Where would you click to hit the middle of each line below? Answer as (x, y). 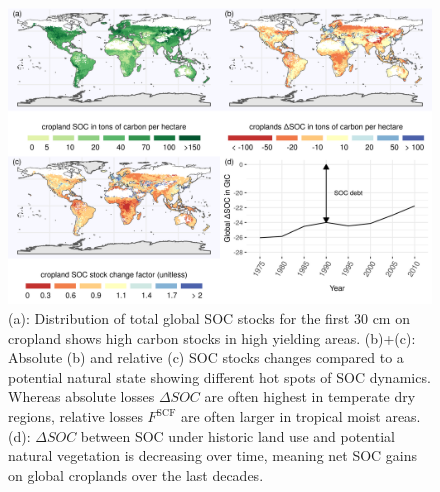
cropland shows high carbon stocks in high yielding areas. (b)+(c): (212, 337)
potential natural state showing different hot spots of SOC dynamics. (219, 376)
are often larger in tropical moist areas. (300, 416)
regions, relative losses (75, 416)
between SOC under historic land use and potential (237, 435)
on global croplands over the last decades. (136, 474)
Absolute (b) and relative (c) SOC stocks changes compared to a (206, 357)
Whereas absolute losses (81, 396)
